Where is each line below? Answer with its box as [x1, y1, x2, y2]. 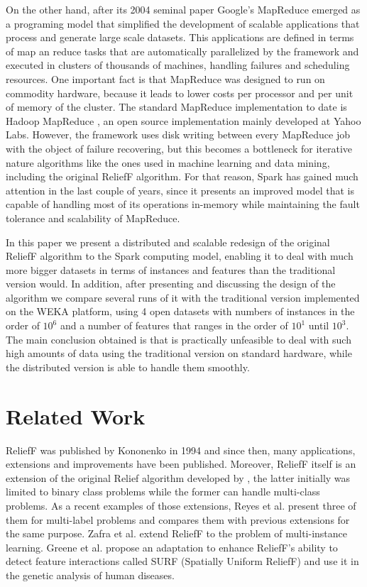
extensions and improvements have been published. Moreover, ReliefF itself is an [6, 456, 356, 471]
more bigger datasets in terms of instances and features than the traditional [6, 262, 336, 277]
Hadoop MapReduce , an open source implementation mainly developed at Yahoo [6, 113, 361, 128]
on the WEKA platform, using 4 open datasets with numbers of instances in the [6, 304, 355, 319]
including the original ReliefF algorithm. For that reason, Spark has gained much [6, 169, 358, 184]
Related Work [6, 401, 146, 430]
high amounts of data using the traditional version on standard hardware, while [6, 346, 352, 361]
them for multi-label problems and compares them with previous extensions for [6, 512, 350, 527]
